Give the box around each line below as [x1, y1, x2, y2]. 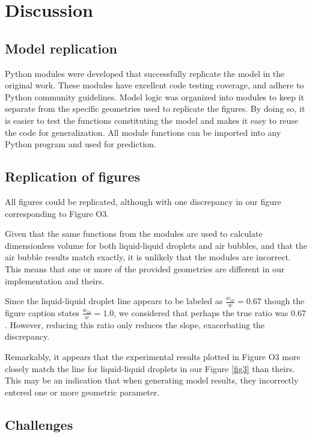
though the [264, 295, 305, 307]
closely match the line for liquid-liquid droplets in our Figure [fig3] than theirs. [5, 362, 295, 374]
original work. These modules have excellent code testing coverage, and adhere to [5, 79, 304, 91]
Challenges [5, 415, 73, 433]
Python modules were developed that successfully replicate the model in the [5, 67, 285, 79]
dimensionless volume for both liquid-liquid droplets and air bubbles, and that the [5, 239, 308, 251]
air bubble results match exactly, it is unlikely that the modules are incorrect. [5, 251, 291, 263]
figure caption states [5, 306, 79, 319]
